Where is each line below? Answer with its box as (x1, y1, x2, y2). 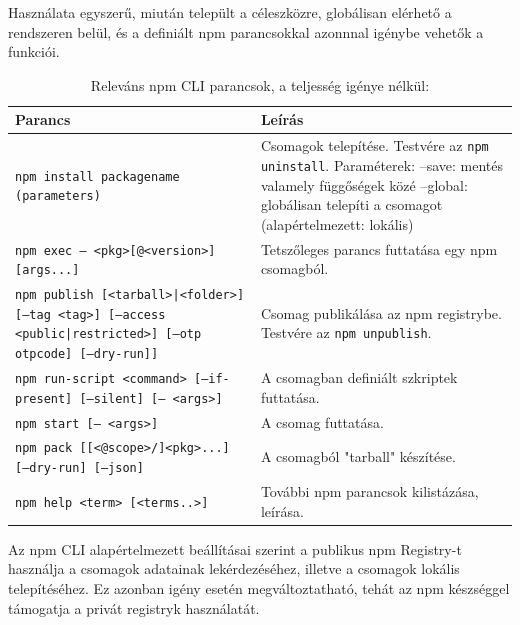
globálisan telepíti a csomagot (260, 194, 443, 215)
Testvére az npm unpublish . (260, 322, 432, 343)
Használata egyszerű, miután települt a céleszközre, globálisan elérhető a (8, 2, 452, 22)
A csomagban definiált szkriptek (260, 367, 458, 388)
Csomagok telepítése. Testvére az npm (260, 135, 489, 156)
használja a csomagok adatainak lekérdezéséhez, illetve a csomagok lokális (8, 558, 460, 579)
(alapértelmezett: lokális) (260, 213, 414, 234)
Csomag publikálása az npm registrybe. (260, 302, 502, 323)
